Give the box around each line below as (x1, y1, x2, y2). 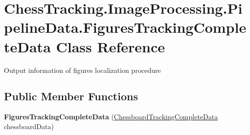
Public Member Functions (4, 89, 138, 104)
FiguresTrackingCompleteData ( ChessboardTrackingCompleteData (4, 112, 218, 122)
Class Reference (56, 36, 165, 56)
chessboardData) (4, 121, 54, 131)
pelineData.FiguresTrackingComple (4, 17, 247, 37)
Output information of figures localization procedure (4, 65, 161, 75)
